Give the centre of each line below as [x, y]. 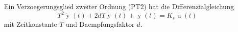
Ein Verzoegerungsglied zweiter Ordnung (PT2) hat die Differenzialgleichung [119, 6]
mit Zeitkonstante [31, 24]
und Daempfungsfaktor [100, 24]
